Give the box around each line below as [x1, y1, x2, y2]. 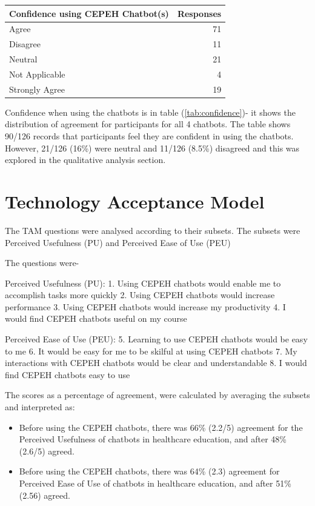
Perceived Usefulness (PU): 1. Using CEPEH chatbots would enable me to [5, 276, 281, 289]
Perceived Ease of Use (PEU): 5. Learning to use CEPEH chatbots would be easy [5, 333, 308, 345]
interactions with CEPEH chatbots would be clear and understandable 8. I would [5, 356, 307, 369]
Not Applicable [9, 67, 65, 80]
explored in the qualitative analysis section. [5, 153, 166, 166]
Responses [177, 7, 222, 19]
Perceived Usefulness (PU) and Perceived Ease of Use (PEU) [5, 236, 231, 248]
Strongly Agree [9, 82, 65, 95]
